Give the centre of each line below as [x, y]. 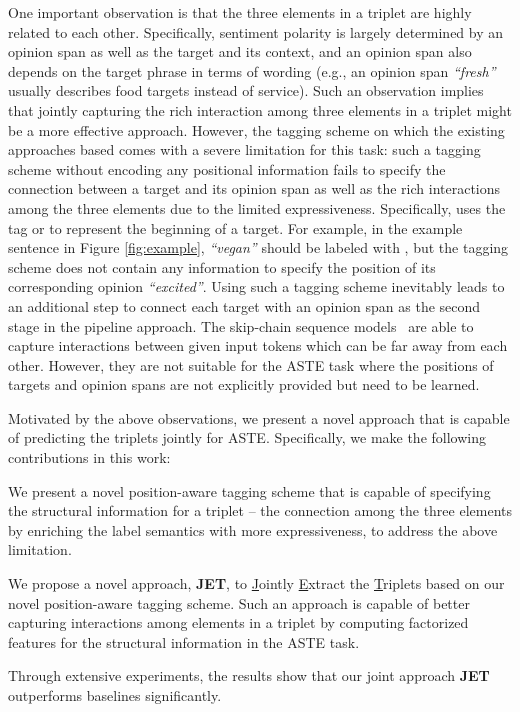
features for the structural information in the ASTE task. [184, 641]
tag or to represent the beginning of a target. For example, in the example [235, 227]
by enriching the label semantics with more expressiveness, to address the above [253, 529]
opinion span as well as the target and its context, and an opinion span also [240, 51]
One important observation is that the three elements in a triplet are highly [240, 12]
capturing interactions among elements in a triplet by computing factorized [238, 622]
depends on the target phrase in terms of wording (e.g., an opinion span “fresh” [252, 70]
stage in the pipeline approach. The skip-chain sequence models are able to [241, 325]
